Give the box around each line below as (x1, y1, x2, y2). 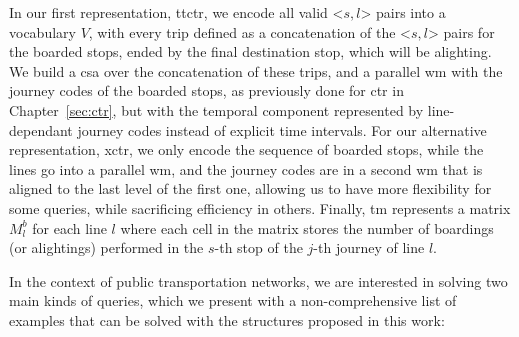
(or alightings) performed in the (9, 237, 204, 258)
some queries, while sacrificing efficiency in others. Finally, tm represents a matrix (9, 197, 511, 218)
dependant (9, 119, 73, 140)
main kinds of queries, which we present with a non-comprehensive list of (9, 290, 457, 311)
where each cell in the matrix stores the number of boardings (120, 217, 494, 238)
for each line (32, 217, 107, 238)
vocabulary (9, 21, 76, 42)
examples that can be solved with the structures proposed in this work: (9, 309, 445, 330)
